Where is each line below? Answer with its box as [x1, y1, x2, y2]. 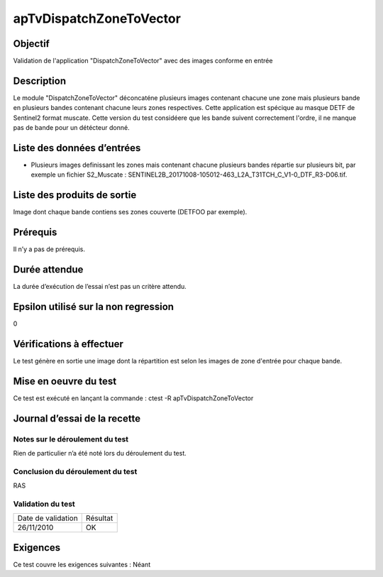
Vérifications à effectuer [13, 338, 124, 350]
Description [13, 75, 67, 87]
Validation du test [13, 499, 76, 509]
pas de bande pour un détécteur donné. [13, 123, 131, 132]
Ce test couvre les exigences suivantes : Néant [13, 560, 151, 568]
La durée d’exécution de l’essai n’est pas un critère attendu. [13, 282, 187, 291]
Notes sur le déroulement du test [13, 434, 129, 444]
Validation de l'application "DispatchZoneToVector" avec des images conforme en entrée [13, 57, 273, 65]
